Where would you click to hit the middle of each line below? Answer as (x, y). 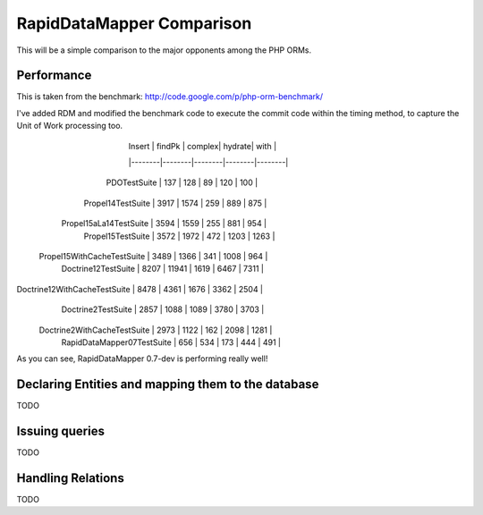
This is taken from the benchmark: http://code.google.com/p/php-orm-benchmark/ (170, 97)
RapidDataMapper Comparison (134, 23)
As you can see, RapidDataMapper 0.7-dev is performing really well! (142, 359)
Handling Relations (70, 478)
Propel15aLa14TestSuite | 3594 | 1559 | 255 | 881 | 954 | (164, 224)
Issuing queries (60, 431)
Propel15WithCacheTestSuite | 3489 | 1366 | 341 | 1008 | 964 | (153, 256)
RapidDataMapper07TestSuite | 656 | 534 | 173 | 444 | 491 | (171, 342)
